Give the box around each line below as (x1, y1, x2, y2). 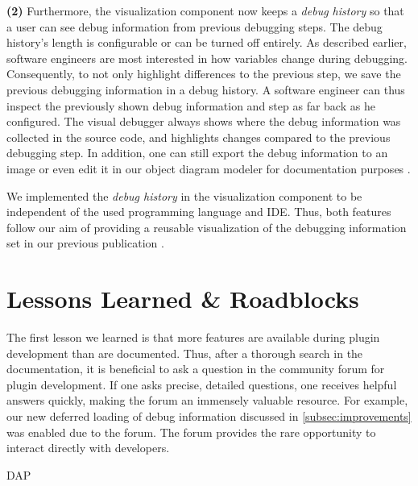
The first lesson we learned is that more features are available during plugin (6, 329, 380, 346)
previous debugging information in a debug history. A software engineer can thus (6, 81, 405, 98)
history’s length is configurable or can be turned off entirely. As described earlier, (6, 34, 407, 51)
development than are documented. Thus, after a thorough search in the (6, 344, 363, 361)
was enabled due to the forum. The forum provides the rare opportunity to (6, 423, 376, 440)
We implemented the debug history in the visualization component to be (6, 187, 362, 204)
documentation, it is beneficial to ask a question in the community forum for (6, 360, 385, 377)
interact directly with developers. (6, 439, 170, 456)
